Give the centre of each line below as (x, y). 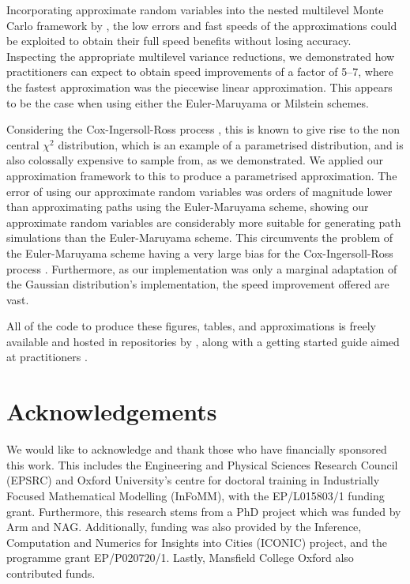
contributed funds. (51, 573)
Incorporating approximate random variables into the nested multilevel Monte (195, 9)
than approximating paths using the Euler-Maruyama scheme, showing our (188, 207)
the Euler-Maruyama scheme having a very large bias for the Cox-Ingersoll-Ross (200, 252)
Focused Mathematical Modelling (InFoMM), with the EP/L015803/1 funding (196, 495)
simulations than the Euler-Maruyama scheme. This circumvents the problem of (200, 237)
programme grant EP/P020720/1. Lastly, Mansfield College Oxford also (180, 558)
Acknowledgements (112, 411)
